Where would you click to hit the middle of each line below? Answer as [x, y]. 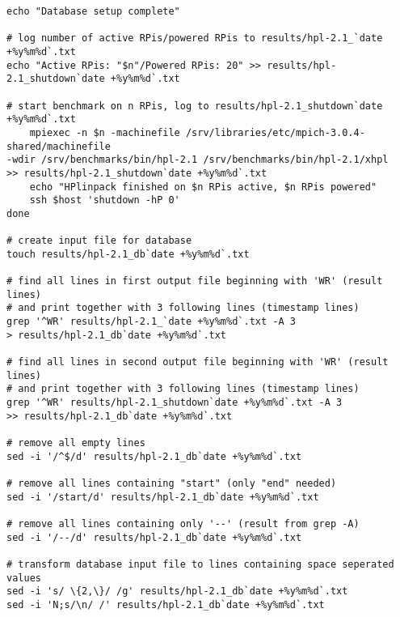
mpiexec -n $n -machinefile [105, 132]
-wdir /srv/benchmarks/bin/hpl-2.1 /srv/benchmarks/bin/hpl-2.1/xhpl [198, 160]
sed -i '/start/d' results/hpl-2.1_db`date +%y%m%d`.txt [163, 497]
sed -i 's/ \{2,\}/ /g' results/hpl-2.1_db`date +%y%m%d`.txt [177, 591]
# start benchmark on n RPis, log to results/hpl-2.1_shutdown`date [195, 106]
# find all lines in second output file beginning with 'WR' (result [198, 362]
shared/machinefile [59, 146]
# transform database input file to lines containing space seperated [200, 564]
